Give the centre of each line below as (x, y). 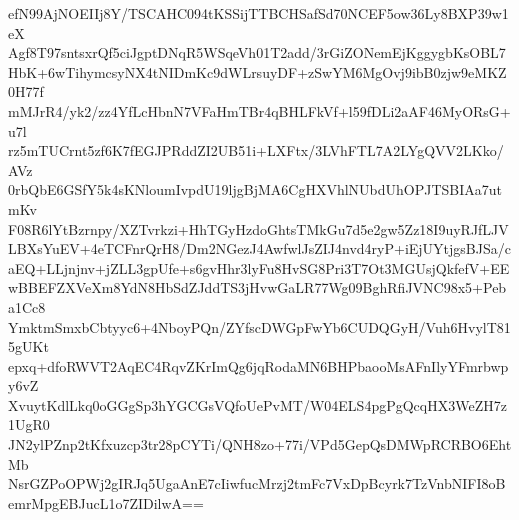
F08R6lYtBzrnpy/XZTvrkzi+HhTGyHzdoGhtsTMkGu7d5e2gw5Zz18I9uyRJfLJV (258, 228)
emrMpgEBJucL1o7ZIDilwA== (106, 502)
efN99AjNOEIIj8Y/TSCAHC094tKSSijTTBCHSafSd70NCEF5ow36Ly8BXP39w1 (258, 13)
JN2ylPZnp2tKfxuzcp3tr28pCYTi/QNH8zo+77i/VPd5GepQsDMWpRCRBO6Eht (260, 444)
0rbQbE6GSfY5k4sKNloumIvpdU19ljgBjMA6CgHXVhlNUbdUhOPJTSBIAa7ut (255, 189)
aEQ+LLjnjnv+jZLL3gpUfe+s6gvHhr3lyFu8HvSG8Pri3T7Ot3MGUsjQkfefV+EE (259, 267)
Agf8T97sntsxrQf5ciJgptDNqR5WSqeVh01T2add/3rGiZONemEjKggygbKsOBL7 (257, 52)
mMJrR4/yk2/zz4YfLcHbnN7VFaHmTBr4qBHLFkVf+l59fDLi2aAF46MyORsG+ (259, 110)
